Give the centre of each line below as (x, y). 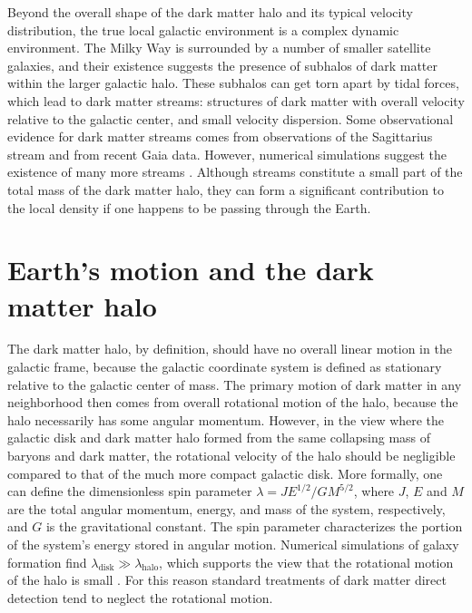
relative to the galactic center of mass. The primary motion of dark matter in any (235, 384)
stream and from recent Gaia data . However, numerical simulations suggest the (227, 154)
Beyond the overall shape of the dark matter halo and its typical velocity (210, 12)
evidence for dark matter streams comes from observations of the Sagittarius (220, 136)
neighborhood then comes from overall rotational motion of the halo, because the (233, 402)
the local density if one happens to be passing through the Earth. (189, 207)
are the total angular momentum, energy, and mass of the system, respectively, (226, 508)
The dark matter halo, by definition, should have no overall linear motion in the (230, 349)
